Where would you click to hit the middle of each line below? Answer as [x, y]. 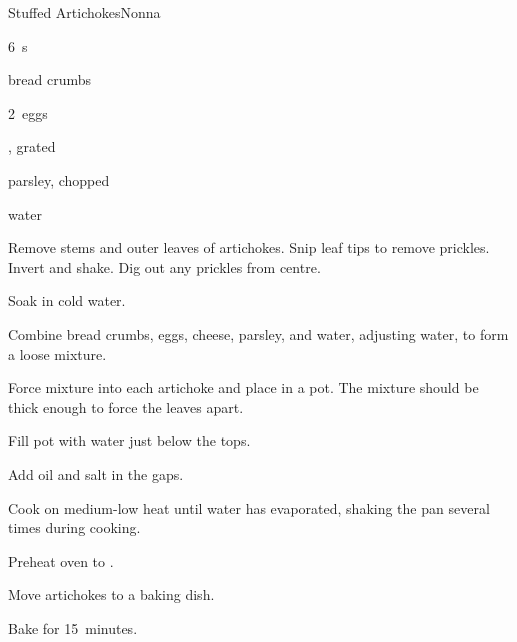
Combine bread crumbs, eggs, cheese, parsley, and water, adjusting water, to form [258, 333]
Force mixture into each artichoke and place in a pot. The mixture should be [243, 387]
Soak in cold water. [67, 300]
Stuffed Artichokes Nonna [84, 12]
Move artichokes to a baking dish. [111, 594]
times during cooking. [74, 527]
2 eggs [28, 112]
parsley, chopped [59, 179]
